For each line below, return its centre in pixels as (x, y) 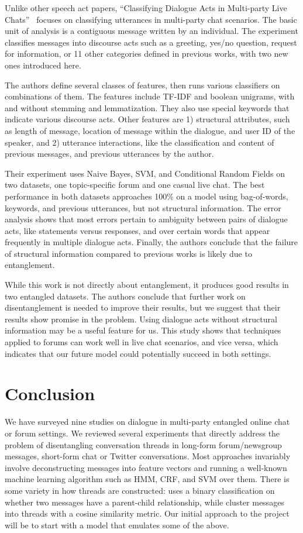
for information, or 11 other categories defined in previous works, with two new (147, 54)
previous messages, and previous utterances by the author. (109, 154)
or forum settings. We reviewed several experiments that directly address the (142, 433)
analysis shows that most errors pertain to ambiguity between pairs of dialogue (146, 219)
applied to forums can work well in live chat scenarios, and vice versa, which (142, 342)
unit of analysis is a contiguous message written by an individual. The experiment (151, 31)
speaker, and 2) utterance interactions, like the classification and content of (140, 142)
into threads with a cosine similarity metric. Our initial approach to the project (147, 513)
